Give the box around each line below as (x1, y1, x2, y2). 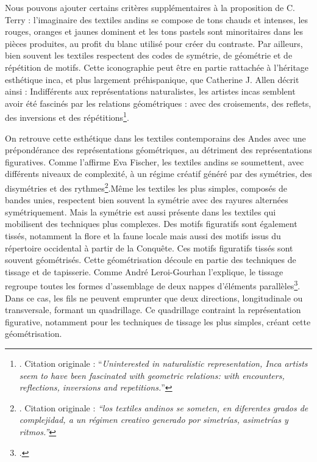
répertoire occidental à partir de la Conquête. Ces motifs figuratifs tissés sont (5, 241, 293, 254)
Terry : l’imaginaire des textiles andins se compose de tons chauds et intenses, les (5, 13, 308, 26)
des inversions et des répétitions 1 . (5, 109, 129, 123)
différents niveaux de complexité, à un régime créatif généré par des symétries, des (5, 167, 312, 180)
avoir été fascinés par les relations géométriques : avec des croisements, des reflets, (5, 96, 312, 109)
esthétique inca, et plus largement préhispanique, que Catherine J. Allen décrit (5, 73, 299, 85)
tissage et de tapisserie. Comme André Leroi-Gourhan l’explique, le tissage (5, 265, 283, 278)
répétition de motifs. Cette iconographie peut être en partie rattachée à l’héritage (5, 60, 309, 73)
